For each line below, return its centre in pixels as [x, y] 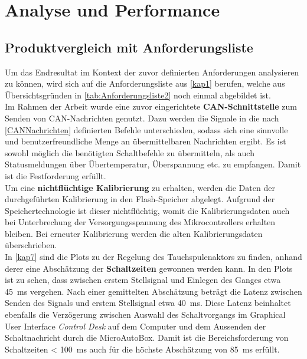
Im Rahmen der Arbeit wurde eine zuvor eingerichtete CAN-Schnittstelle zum [151, 106]
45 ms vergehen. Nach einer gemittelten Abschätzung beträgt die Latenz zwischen [153, 291]
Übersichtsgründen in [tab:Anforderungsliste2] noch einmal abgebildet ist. [138, 95]
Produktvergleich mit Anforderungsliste [129, 47]
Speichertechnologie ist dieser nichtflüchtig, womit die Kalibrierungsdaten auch [147, 210]
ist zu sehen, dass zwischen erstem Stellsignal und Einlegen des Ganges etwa [143, 280]
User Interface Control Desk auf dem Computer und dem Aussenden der [135, 326]
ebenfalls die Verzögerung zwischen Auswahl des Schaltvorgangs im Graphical [145, 314]
